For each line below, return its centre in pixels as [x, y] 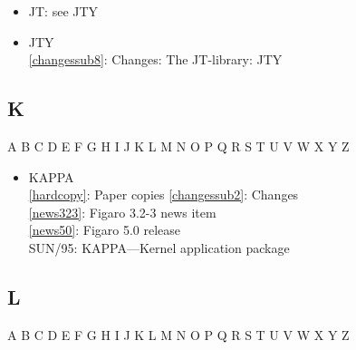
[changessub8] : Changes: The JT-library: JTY [155, 59]
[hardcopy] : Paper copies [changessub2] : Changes [164, 194]
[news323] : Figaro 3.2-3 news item [122, 212]
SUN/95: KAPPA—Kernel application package [159, 247]
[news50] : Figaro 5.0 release [105, 230]
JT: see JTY [63, 11]
